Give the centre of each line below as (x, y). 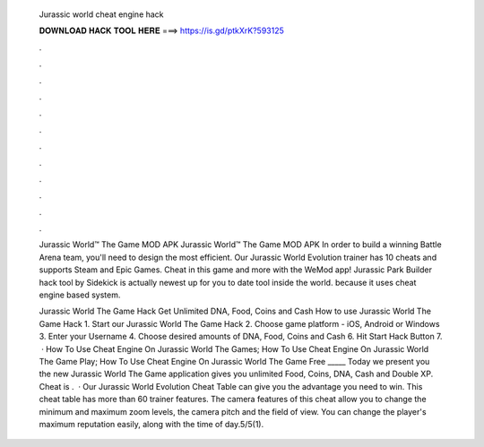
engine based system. (80, 295)
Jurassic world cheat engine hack (102, 14)
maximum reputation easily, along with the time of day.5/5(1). (151, 424)
